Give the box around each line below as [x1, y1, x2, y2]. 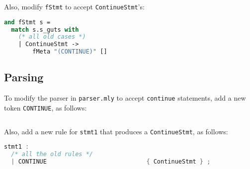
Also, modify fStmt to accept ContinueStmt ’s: [4, 1, 145, 11]
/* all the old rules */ [11, 151, 93, 158]
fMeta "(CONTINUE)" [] [32, 48, 107, 56]
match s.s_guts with [11, 26, 79, 33]
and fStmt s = [4, 18, 51, 26]
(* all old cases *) [18, 33, 86, 41]
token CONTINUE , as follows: [4, 102, 87, 113]
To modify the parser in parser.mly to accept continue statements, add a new [4, 93, 246, 103]
